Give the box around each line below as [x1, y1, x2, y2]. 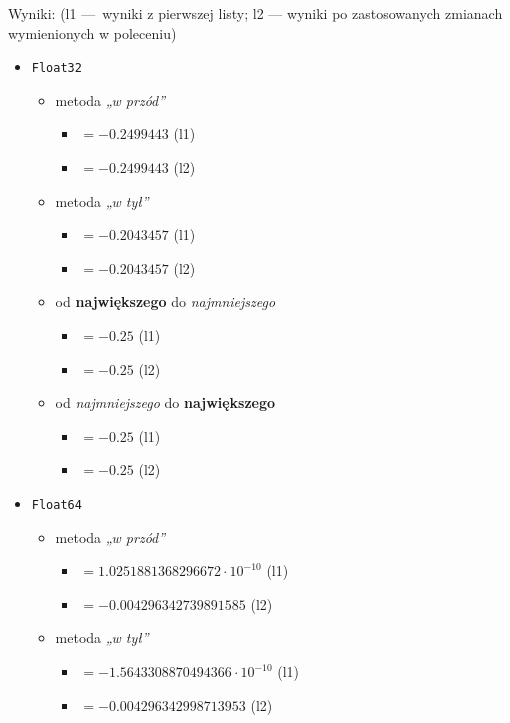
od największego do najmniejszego [55, 291, 276, 312]
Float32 [31, 61, 82, 76]
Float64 [31, 497, 82, 512]
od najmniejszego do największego [55, 392, 276, 413]
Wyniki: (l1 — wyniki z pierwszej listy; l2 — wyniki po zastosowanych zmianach [8, 3, 503, 23]
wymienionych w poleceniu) [8, 22, 177, 43]
